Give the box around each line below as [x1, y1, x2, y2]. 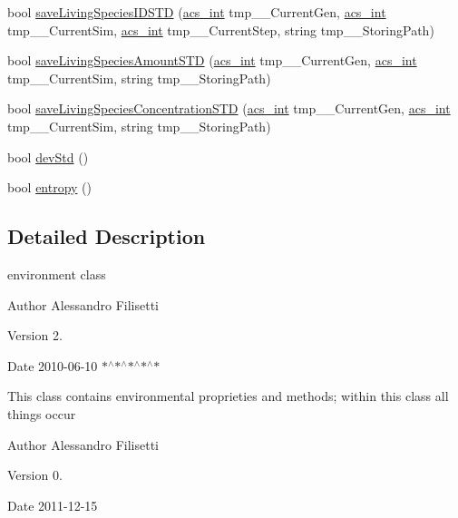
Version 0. [7, 465, 63, 484]
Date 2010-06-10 [7, 356, 98, 375]
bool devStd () [7, 147, 89, 166]
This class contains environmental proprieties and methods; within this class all [7, 386, 449, 406]
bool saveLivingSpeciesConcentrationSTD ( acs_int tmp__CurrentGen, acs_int [7, 99, 451, 118]
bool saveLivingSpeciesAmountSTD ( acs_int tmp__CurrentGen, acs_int [7, 51, 417, 70]
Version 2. [7, 326, 63, 345]
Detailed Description [7, 222, 206, 250]
